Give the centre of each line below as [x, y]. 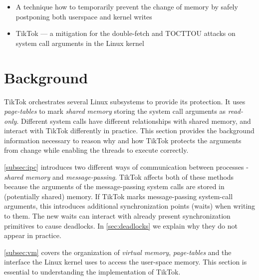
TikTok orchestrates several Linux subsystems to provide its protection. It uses [125, 101]
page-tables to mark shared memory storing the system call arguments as [115, 111]
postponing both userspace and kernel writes [84, 16]
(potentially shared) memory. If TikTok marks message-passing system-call [119, 196]
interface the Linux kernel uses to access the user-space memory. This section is [126, 262]
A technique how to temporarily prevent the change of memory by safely [127, 6]
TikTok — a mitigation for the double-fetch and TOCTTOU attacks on [126, 33]
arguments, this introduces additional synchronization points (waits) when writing [130, 206]
